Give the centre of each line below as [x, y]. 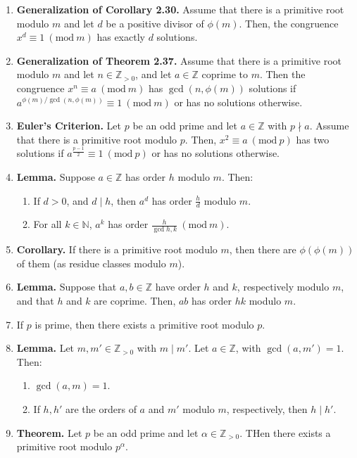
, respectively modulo [283, 287]
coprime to [225, 74]
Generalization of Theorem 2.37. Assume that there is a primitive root [179, 60]
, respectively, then [267, 409]
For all [48, 224]
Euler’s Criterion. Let [69, 126]
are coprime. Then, [135, 301]
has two [313, 139]
